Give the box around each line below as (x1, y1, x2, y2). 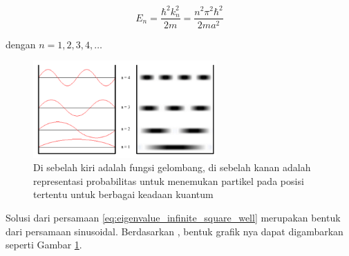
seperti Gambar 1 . (6, 237, 82, 252)
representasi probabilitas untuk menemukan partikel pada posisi (33, 173, 304, 188)
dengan (6, 37, 36, 51)
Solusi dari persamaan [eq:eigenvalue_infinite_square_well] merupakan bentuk (6, 210, 341, 225)
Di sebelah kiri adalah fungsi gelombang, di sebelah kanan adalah (33, 160, 311, 175)
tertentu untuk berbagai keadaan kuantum (33, 187, 214, 201)
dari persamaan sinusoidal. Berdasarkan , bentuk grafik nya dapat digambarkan (6, 224, 343, 238)
